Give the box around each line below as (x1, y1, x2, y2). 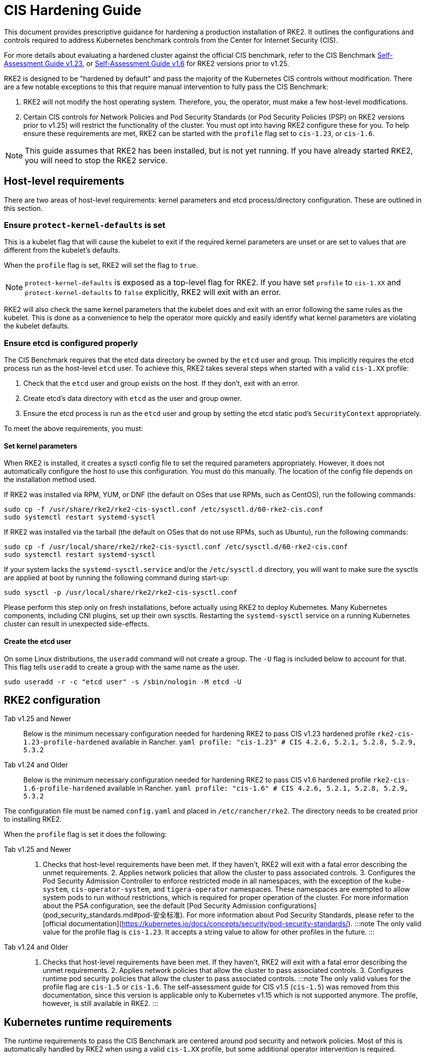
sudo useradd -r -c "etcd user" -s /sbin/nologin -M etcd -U (4, 677, 241, 686)
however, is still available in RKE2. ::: (43, 999, 158, 1008)
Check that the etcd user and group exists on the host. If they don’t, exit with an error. (23, 379, 300, 388)
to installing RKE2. (4, 815, 62, 824)
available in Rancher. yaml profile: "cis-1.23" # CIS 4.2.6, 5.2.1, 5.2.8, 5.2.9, (111, 738, 417, 746)
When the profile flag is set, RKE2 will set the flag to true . (4, 261, 198, 270)
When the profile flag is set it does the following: (4, 830, 167, 839)
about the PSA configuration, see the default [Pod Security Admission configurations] (43, 901, 317, 910)
